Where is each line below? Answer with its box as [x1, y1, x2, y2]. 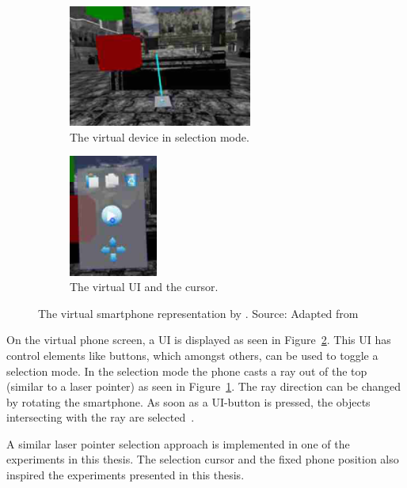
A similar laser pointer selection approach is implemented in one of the [6, 435, 350, 452]
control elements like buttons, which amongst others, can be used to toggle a [6, 346, 378, 363]
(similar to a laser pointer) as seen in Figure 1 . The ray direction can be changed [6, 378, 401, 395]
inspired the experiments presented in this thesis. [6, 467, 245, 483]
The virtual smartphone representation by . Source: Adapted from [38, 305, 359, 321]
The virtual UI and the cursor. [70, 278, 219, 295]
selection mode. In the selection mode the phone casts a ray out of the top [6, 362, 367, 379]
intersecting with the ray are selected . [6, 409, 195, 426]
